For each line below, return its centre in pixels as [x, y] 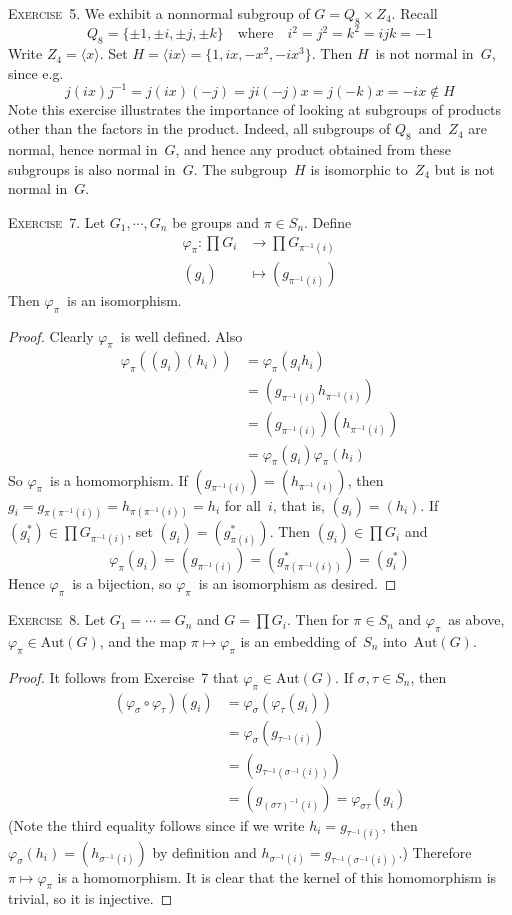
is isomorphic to [359, 168]
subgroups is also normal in [92, 168]
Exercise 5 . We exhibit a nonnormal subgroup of [159, 13]
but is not [464, 168]
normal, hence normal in [83, 149]
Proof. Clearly [51, 335]
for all [242, 504]
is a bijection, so [122, 583]
